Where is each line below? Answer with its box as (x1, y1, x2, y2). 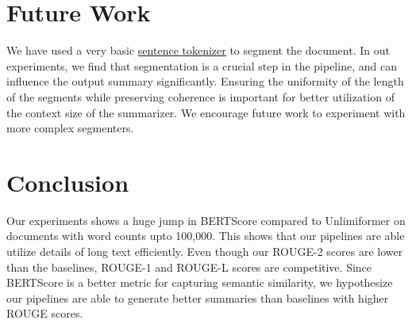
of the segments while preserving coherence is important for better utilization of (6, 88, 395, 105)
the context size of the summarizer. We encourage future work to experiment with (6, 104, 406, 120)
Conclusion (6, 166, 129, 198)
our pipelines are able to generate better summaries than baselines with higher (6, 289, 389, 306)
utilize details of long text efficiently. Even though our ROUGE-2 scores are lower (6, 243, 403, 259)
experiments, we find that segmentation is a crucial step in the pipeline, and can (6, 57, 397, 74)
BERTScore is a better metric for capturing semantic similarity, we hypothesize (6, 274, 393, 291)
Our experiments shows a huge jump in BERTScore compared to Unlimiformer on (6, 212, 406, 228)
